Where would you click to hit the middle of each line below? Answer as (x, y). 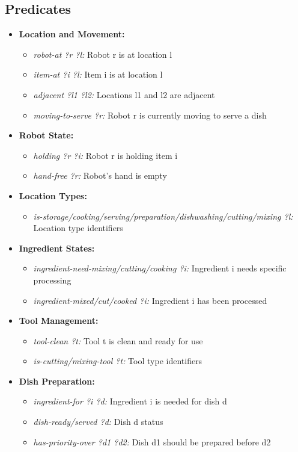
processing (52, 280)
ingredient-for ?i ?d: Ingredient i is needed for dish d (130, 401)
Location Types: (53, 195)
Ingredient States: (57, 248)
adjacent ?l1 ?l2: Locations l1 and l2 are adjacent (124, 94)
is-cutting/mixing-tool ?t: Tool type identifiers (118, 361)
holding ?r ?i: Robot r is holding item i (105, 155)
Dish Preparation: (57, 381)
